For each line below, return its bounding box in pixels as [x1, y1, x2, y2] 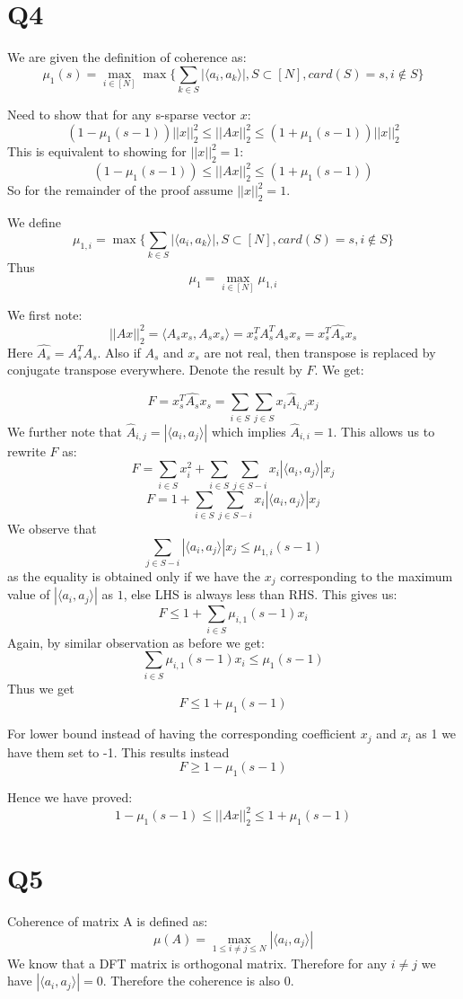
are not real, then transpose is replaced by [204, 342, 436, 361]
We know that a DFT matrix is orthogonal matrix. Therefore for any [7, 953, 388, 972]
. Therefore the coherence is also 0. [102, 971, 294, 990]
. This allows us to [333, 421, 435, 440]
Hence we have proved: [7, 787, 133, 806]
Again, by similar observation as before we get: [7, 632, 265, 651]
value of [7, 585, 50, 604]
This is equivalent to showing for [7, 142, 187, 161]
